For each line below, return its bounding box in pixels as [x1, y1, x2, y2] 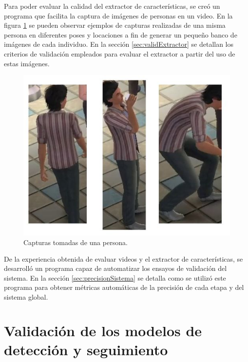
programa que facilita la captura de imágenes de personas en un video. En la [4, 10, 233, 20]
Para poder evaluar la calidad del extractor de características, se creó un [4, 1, 220, 11]
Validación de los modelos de [4, 320, 202, 340]
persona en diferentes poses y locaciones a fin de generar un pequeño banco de [4, 29, 237, 39]
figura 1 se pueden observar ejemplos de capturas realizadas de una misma [4, 20, 226, 30]
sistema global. [4, 291, 48, 302]
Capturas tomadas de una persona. [23, 237, 128, 247]
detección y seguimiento [4, 339, 168, 359]
